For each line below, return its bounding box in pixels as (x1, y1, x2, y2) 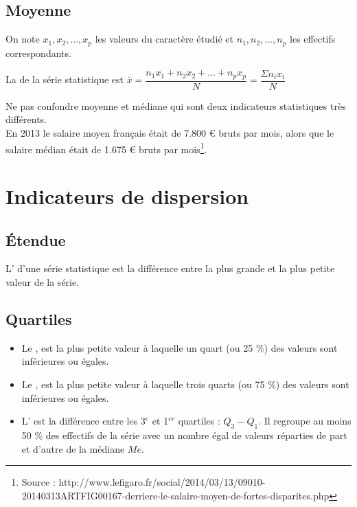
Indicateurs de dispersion (5, 181, 249, 210)
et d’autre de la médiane (21, 441, 125, 455)
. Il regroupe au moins (258, 414, 352, 428)
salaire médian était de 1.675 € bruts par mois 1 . (5, 139, 207, 156)
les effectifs (290, 32, 336, 46)
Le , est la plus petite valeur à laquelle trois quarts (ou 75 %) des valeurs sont (21, 376, 349, 391)
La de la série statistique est (5, 72, 124, 87)
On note (5, 32, 40, 46)
